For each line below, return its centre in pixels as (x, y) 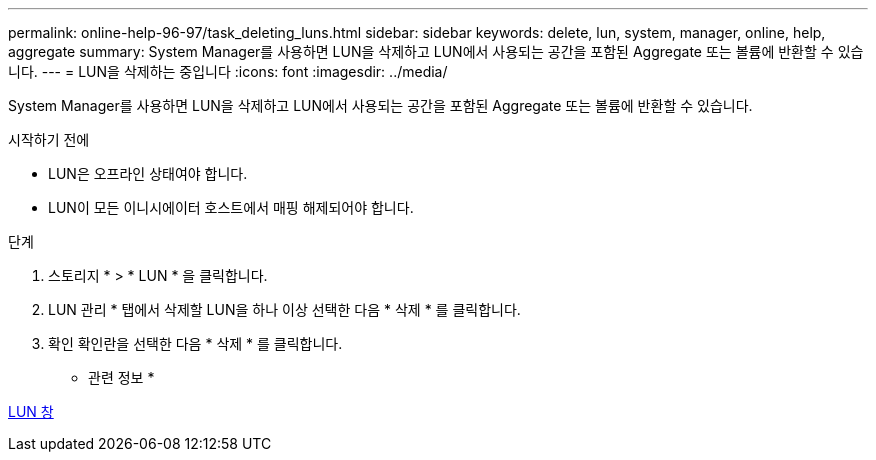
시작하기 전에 (49, 139)
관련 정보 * (121, 377)
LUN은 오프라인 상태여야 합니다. (148, 173)
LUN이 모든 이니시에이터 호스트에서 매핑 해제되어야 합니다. (231, 207)
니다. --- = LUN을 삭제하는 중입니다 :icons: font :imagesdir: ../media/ (228, 71)
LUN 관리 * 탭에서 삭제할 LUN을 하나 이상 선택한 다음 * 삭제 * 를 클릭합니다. (284, 309)
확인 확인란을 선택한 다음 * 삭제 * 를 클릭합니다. (195, 343)
